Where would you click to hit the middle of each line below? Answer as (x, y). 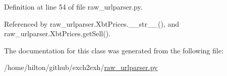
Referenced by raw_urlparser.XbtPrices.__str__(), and (92, 23)
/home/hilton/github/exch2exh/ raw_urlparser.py (81, 67)
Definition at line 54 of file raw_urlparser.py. (73, 7)
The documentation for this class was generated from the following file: (114, 50)
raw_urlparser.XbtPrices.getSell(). (57, 33)
